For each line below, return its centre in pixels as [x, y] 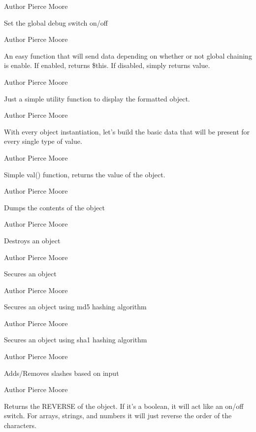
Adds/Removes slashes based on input [62, 373]
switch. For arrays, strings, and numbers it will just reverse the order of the [118, 415]
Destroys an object [32, 240]
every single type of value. [43, 141]
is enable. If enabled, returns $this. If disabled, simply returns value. [107, 65]
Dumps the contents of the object [54, 207]
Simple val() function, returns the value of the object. [85, 174]
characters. [20, 425]
